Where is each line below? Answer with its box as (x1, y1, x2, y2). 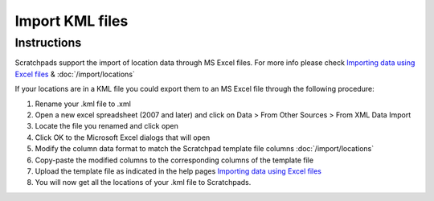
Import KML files (14, 12, 129, 30)
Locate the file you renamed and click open (35, 121, 178, 131)
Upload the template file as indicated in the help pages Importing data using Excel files (35, 166, 321, 176)
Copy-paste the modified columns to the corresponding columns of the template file (35, 155, 313, 165)
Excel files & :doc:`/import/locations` (14, 69, 136, 79)
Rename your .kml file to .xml (35, 99, 132, 109)
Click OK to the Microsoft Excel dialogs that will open (35, 133, 211, 142)
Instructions (14, 35, 82, 50)
